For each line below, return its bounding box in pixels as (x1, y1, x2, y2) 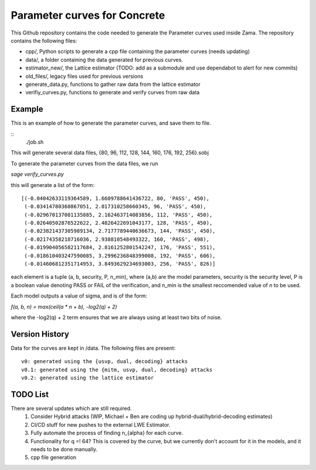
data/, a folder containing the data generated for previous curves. (25, 56, 184, 63)
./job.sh (25, 138, 44, 146)
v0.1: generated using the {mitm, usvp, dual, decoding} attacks (21, 366, 213, 373)
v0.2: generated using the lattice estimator (21, 375, 154, 381)
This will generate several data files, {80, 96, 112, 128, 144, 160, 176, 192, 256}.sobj (11, 149, 209, 156)
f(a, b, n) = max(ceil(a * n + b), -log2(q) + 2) (11, 303, 118, 310)
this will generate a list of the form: (11, 181, 95, 188)
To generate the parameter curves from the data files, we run (11, 160, 159, 167)
